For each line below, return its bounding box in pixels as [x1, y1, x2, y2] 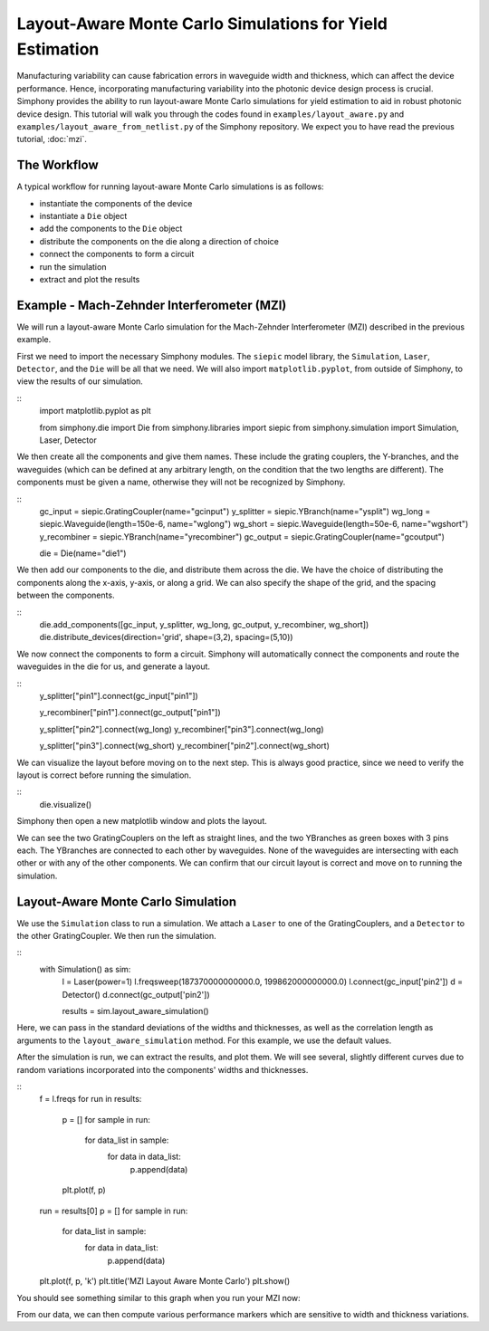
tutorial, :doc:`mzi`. [16, 134, 88, 145]
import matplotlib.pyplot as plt [39, 406, 151, 417]
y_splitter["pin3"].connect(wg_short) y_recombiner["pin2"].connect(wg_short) [39, 741, 331, 752]
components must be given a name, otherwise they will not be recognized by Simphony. [16, 476, 346, 488]
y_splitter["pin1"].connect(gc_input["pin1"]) [39, 691, 198, 701]
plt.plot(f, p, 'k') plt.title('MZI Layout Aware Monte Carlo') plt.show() [39, 1276, 291, 1287]
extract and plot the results [39, 273, 140, 284]
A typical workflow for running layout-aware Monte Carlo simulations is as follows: [16, 181, 325, 192]
